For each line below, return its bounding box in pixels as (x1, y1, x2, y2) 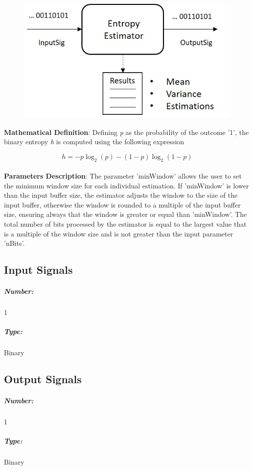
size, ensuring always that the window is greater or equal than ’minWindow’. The (4, 209, 247, 219)
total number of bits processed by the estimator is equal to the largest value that (4, 219, 247, 229)
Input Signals (4, 262, 73, 277)
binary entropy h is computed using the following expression (4, 136, 184, 147)
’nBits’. (4, 238, 25, 248)
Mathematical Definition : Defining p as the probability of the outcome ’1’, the (4, 127, 249, 137)
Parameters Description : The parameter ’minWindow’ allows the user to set (4, 171, 242, 181)
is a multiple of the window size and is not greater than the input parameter (4, 228, 233, 238)
